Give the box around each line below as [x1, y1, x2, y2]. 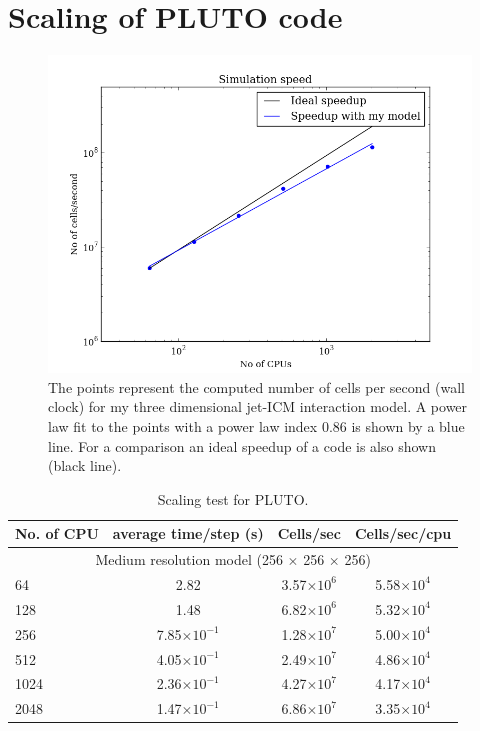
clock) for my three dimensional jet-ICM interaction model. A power [48, 396, 468, 417]
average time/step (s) [112, 523, 264, 544]
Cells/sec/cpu [354, 523, 452, 544]
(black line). [48, 455, 122, 476]
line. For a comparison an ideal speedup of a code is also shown [48, 435, 436, 456]
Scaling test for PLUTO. [157, 488, 309, 509]
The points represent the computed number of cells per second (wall [48, 376, 465, 397]
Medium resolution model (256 [95, 549, 283, 570]
